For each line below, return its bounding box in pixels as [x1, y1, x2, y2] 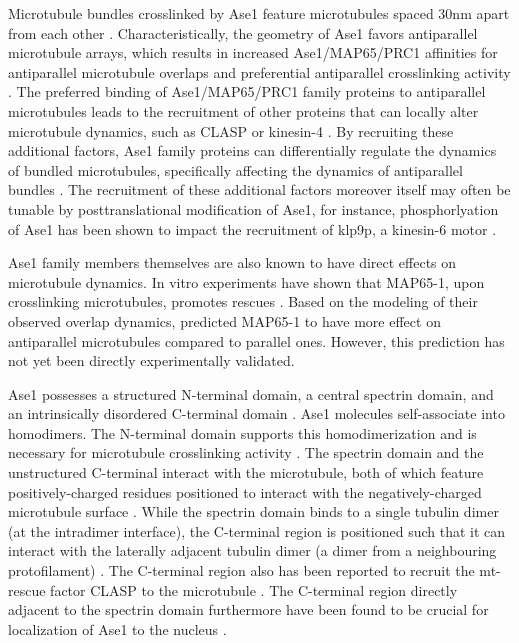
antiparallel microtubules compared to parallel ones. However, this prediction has [8, 330, 505, 351]
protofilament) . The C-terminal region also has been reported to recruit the [8, 560, 475, 581]
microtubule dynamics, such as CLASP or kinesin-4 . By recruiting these [8, 120, 454, 141]
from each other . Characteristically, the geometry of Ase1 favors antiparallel [8, 22, 478, 43]
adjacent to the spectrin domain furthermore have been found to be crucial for [8, 599, 489, 620]
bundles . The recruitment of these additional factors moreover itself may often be [8, 179, 511, 200]
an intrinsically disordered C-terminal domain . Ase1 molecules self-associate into [8, 403, 505, 424]
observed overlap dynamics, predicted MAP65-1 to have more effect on [8, 310, 441, 331]
